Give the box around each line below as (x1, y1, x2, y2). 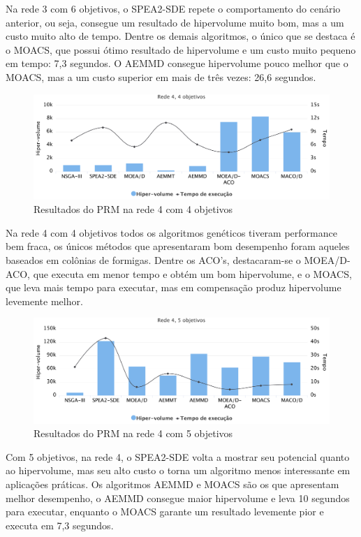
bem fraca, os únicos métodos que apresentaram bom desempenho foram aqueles (6, 239, 350, 253)
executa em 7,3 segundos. (6, 517, 114, 532)
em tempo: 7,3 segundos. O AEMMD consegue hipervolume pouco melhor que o (6, 56, 348, 71)
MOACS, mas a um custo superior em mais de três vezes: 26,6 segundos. (6, 69, 316, 84)
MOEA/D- (304, 253, 351, 267)
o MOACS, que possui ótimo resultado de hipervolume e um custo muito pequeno (6, 42, 356, 57)
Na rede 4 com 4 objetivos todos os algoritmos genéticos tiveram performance (6, 225, 337, 240)
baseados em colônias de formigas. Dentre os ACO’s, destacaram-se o (6, 253, 301, 267)
